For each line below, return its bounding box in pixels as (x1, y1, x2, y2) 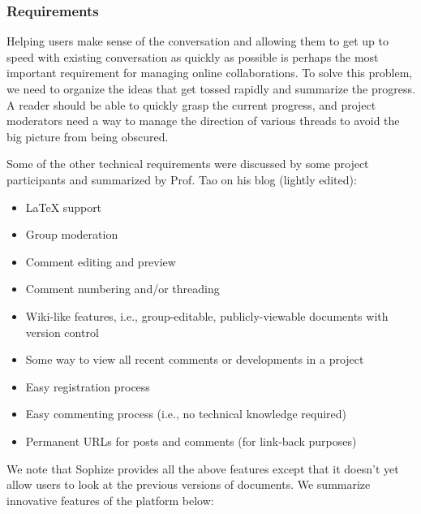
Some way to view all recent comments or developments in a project (25, 351, 364, 368)
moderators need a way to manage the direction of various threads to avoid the (6, 112, 400, 129)
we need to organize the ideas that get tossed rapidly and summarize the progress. (6, 80, 415, 97)
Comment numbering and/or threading (25, 280, 220, 297)
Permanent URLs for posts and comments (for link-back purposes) (25, 432, 357, 449)
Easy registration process (25, 378, 150, 395)
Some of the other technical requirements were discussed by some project (6, 155, 369, 172)
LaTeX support (25, 198, 102, 215)
